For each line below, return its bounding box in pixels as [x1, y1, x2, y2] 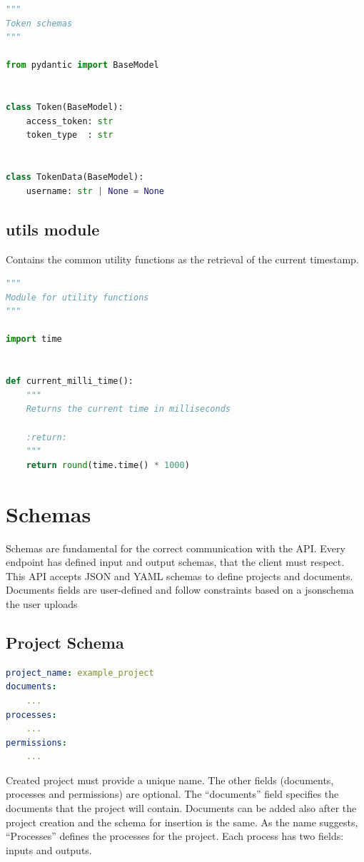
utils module [6, 218, 100, 240]
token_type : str [26, 130, 113, 141]
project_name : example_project [6, 667, 154, 678]
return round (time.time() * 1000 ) [26, 460, 190, 470]
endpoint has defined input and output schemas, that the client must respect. [6, 554, 345, 569]
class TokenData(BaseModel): [6, 172, 144, 183]
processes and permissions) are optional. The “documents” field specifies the [6, 786, 339, 801]
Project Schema [6, 631, 124, 653]
